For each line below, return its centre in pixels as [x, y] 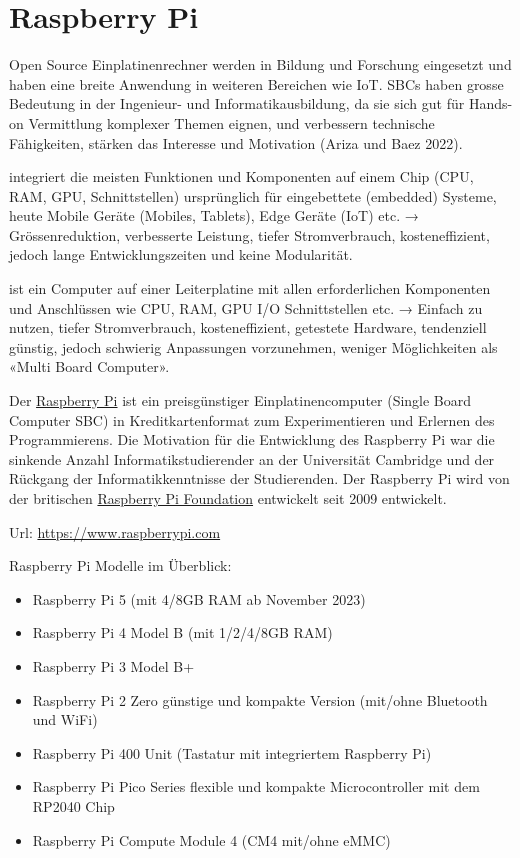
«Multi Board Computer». [89, 366]
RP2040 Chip [73, 805]
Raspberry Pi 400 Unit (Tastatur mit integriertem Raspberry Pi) [232, 752]
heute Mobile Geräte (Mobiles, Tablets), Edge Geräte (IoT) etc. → [214, 215]
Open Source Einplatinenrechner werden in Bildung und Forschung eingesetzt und [260, 64]
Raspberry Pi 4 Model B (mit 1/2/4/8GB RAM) [182, 632]
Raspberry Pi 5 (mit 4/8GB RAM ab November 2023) [199, 598]
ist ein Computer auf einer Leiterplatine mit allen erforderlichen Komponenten [250, 288]
